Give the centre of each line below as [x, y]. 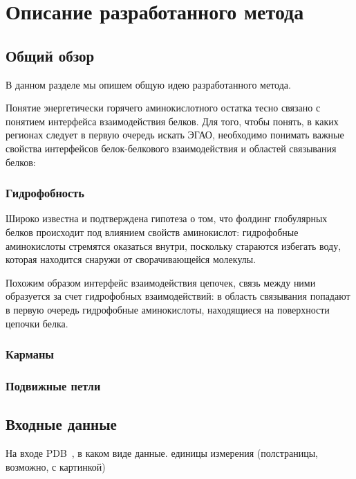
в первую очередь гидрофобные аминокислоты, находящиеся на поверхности [168, 309]
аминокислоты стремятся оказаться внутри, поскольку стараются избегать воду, [174, 245]
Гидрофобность [45, 193]
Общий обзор [50, 55]
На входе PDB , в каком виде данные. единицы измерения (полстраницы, [162, 453]
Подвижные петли [53, 385]
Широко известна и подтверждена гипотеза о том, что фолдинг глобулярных [167, 218]
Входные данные [61, 424]
